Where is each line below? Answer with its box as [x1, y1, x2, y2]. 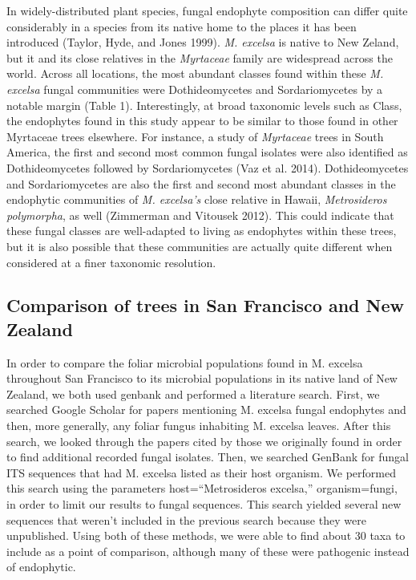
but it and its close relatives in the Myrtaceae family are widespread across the [6, 49, 393, 66]
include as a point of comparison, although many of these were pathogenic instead [6, 542, 410, 559]
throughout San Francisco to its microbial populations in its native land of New [6, 370, 398, 387]
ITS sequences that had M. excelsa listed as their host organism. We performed [6, 464, 396, 481]
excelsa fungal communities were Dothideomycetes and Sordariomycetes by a [6, 80, 383, 97]
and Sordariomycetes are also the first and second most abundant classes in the [6, 175, 396, 192]
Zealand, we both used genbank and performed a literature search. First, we [6, 385, 380, 402]
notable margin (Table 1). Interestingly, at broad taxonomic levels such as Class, [6, 96, 402, 113]
